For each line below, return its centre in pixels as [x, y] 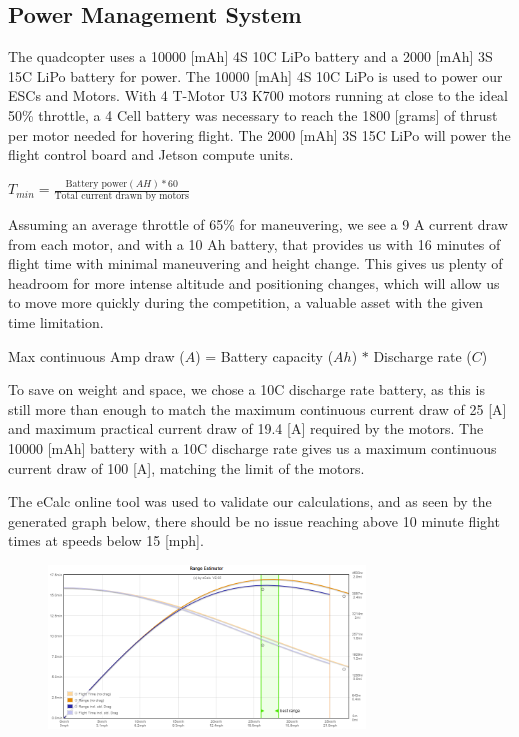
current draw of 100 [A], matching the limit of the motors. [186, 467]
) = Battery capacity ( [264, 355]
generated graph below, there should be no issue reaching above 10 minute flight [254, 520]
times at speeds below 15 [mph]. [106, 540]
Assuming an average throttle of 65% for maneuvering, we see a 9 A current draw [258, 223]
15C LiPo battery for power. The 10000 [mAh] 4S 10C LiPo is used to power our [255, 75]
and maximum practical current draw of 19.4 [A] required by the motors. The [246, 428]
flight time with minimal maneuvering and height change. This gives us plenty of [255, 263]
